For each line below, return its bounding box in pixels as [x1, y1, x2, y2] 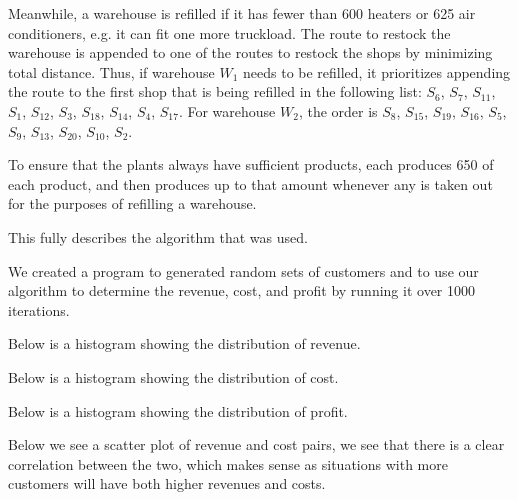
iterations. [8, 299, 70, 320]
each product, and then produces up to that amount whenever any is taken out [8, 173, 493, 194]
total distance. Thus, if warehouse [8, 61, 215, 82]
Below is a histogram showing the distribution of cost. [8, 366, 339, 387]
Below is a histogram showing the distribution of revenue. [8, 333, 361, 354]
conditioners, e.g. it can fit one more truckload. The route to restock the [8, 22, 451, 43]
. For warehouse [178, 100, 276, 121]
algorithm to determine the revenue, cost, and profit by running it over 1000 [8, 280, 475, 301]
